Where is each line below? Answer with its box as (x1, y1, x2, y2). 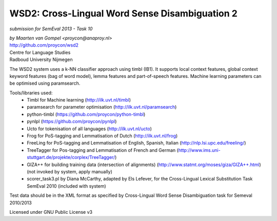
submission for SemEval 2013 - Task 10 (9, 26, 93, 32)
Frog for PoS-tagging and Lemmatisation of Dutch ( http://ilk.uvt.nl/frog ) (27, 133, 178, 139)
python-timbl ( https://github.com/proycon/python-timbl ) (27, 111, 146, 117)
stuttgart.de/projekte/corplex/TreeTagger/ (27, 154, 115, 160)
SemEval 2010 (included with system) (27, 183, 106, 189)
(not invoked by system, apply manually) (27, 168, 112, 174)
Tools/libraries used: (9, 90, 53, 96)
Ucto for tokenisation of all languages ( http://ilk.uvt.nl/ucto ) (27, 126, 152, 132)
